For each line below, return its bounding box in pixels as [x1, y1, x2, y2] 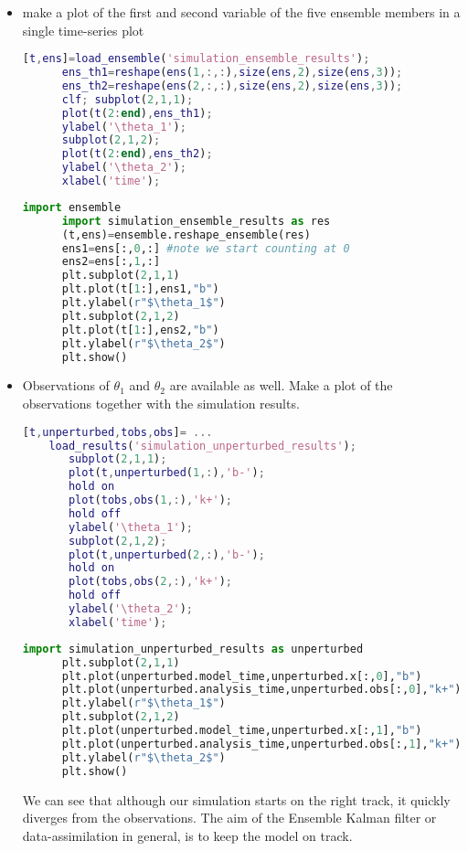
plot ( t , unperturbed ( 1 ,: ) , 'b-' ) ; [68, 466, 265, 480]
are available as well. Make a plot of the [169, 376, 393, 395]
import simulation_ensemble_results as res [61, 214, 331, 228]
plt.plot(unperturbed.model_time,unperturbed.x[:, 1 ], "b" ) [61, 724, 422, 737]
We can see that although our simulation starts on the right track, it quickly [22, 790, 451, 809]
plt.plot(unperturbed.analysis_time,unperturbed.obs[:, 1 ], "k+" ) [61, 737, 462, 750]
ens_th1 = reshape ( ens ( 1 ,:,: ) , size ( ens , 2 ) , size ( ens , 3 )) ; [61, 66, 403, 80]
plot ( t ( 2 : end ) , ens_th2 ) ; [61, 147, 213, 161]
